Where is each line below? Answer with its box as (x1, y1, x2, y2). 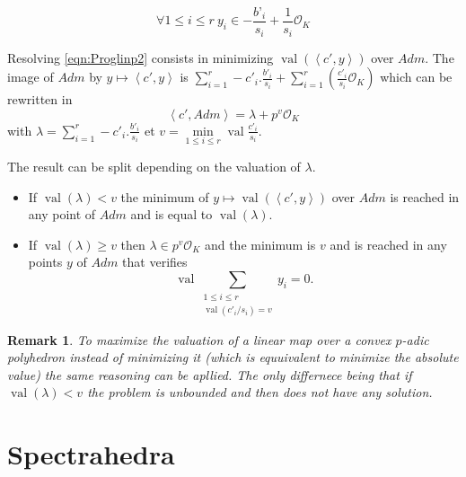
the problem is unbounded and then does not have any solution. (87, 383, 433, 402)
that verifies (122, 252, 188, 271)
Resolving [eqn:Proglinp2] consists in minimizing (7, 48, 274, 66)
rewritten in (7, 90, 73, 109)
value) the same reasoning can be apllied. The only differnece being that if (7, 365, 412, 384)
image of (7, 67, 54, 86)
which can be (380, 67, 453, 86)
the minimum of (120, 187, 209, 206)
